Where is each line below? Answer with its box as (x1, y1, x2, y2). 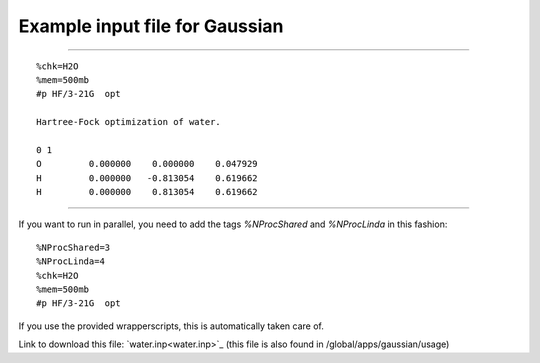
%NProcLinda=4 (36, 256, 105, 267)
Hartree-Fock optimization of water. (36, 116, 222, 128)
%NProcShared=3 (36, 241, 111, 253)
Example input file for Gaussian (18, 15, 284, 37)
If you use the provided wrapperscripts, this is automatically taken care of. (18, 320, 324, 332)
